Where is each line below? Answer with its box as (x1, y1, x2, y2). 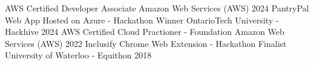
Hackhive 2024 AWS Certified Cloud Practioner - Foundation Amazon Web (5, 25, 284, 38)
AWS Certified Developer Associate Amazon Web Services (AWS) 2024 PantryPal (5, 2, 309, 14)
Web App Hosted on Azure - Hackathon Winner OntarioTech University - (5, 13, 279, 26)
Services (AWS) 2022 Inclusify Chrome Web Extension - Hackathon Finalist (5, 37, 287, 49)
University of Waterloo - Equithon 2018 (5, 49, 152, 61)
